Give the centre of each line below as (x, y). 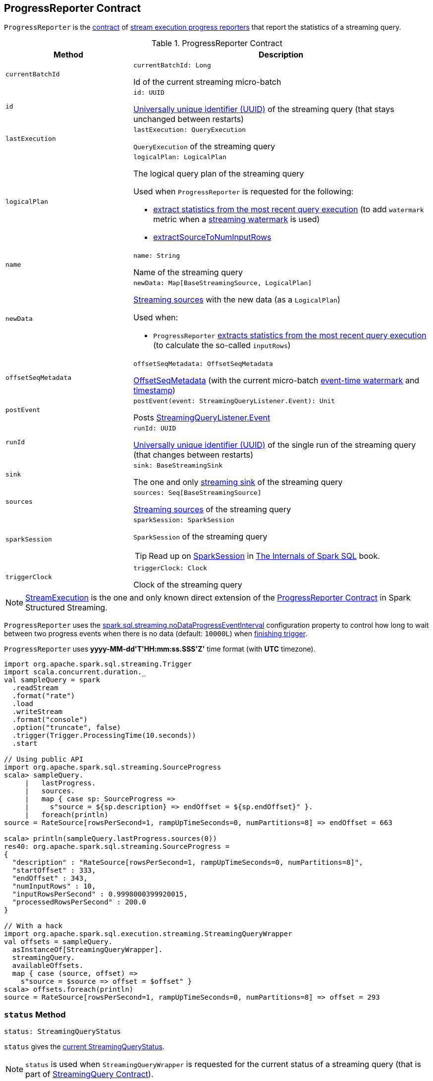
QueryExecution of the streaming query (204, 147)
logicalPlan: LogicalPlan (180, 157)
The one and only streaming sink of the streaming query (238, 482)
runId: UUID (155, 428)
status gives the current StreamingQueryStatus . (84, 1047)
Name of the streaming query (188, 272)
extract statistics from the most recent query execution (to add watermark (289, 210)
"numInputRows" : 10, (54, 886)
